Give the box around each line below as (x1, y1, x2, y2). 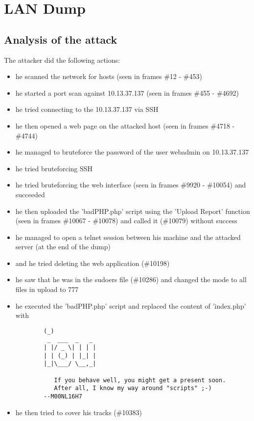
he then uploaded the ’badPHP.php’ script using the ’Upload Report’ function (15, 206, 250, 216)
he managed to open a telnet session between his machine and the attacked (15, 232, 241, 242)
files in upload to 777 (15, 284, 79, 294)
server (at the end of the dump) (15, 241, 111, 252)
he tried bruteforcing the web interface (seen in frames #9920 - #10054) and (15, 180, 246, 190)
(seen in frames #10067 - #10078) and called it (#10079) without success (15, 215, 237, 226)
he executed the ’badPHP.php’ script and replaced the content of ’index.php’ (15, 300, 246, 311)
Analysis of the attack (4, 31, 117, 47)
